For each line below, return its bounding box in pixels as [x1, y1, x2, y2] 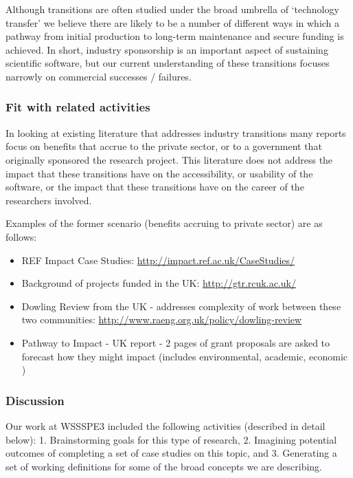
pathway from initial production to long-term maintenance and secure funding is [5, 29, 344, 43]
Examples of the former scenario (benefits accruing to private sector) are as [5, 216, 323, 230]
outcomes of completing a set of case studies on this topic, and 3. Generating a [5, 446, 337, 460]
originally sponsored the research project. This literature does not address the [5, 152, 333, 166]
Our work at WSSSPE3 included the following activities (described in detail [5, 418, 326, 433]
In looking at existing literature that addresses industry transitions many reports [5, 125, 346, 140]
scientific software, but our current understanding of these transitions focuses [5, 56, 330, 70]
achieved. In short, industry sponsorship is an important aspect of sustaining [5, 42, 328, 56]
